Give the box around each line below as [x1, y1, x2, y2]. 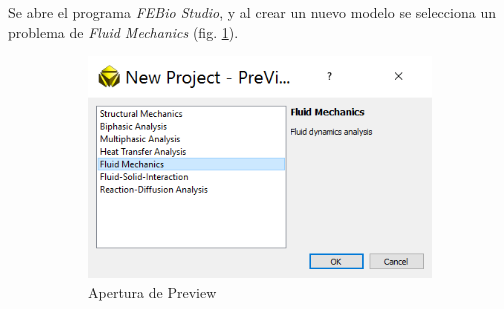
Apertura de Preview [88, 281, 217, 302]
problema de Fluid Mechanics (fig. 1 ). [8, 21, 239, 42]
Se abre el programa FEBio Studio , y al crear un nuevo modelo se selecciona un [8, 2, 496, 22]
